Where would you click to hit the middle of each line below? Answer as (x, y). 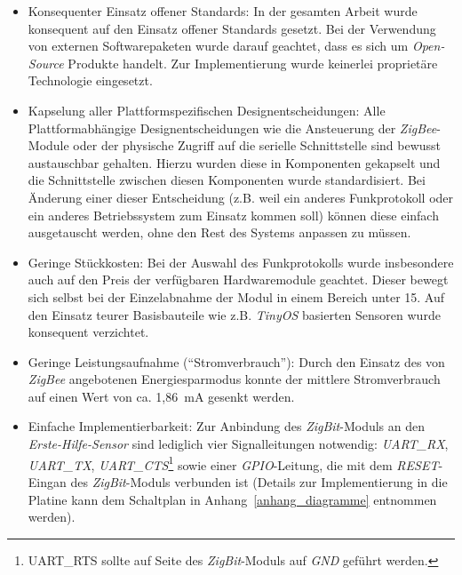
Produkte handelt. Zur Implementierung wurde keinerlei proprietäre (253, 63)
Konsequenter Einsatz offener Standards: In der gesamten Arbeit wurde (223, 11)
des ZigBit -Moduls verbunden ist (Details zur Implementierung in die (259, 481)
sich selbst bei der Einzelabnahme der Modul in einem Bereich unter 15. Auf (236, 296)
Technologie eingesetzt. (90, 80)
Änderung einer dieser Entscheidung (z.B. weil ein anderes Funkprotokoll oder (241, 197)
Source (46, 63)
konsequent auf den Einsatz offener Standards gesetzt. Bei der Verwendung (232, 28)
